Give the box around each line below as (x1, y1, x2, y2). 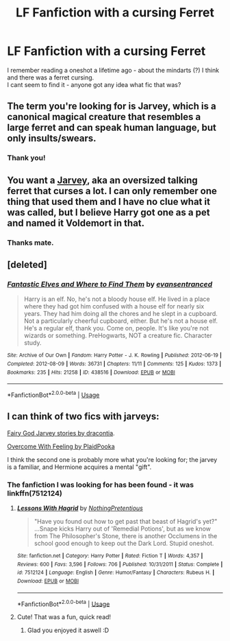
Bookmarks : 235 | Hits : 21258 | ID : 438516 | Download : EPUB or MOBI (7, 369, 176, 376)
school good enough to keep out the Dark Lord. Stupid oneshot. (34, 539, 214, 547)
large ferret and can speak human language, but (7, 122, 217, 134)
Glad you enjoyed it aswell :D (27, 626, 110, 635)
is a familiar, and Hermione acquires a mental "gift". (7, 463, 152, 471)
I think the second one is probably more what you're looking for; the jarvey (7, 455, 218, 463)
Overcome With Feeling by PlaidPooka (7, 442, 115, 450)
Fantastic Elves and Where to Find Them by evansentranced (7, 279, 213, 289)
